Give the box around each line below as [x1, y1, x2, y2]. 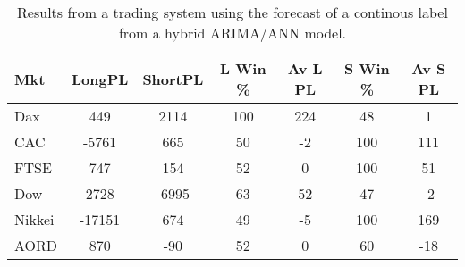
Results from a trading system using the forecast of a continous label [17, 2, 448, 22]
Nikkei [14, 209, 55, 229]
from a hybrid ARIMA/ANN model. [118, 22, 347, 43]
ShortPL [142, 68, 204, 89]
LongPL [72, 68, 129, 89]
